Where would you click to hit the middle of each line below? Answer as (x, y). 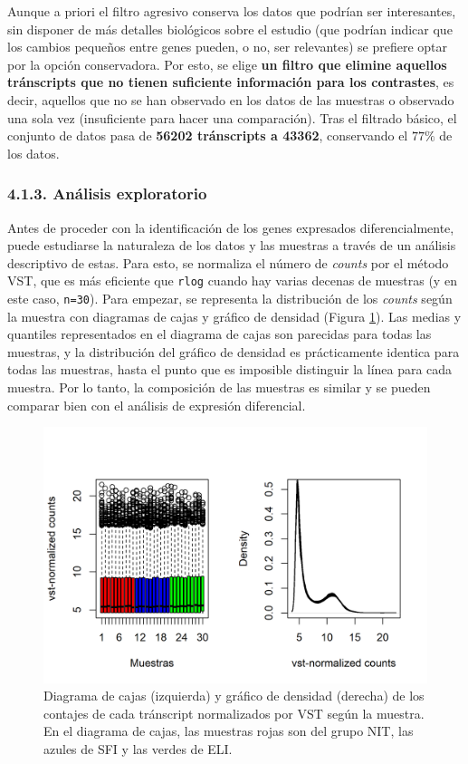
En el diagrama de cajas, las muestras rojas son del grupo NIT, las (229, 731)
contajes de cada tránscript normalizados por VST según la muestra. (234, 713)
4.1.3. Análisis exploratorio (107, 193)
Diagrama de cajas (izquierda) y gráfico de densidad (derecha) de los (234, 696)
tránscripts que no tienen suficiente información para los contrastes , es (231, 82)
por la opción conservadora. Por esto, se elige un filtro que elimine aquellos (227, 64)
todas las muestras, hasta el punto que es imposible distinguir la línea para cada (230, 369)
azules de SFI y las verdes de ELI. (138, 748)
